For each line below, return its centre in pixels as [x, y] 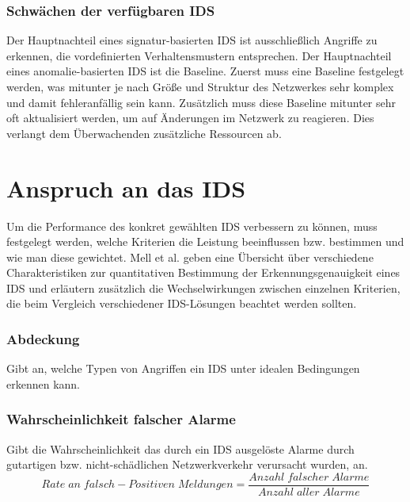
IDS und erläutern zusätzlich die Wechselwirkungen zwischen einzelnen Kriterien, [203, 287]
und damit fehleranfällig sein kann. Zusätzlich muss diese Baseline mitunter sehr [201, 102]
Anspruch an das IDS [126, 188]
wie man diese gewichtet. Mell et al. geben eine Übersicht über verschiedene [190, 257]
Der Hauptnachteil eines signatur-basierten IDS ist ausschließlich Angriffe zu [192, 40]
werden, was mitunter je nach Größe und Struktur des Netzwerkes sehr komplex [200, 86]
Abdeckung [43, 338]
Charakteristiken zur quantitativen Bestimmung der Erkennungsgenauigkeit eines [203, 272]
